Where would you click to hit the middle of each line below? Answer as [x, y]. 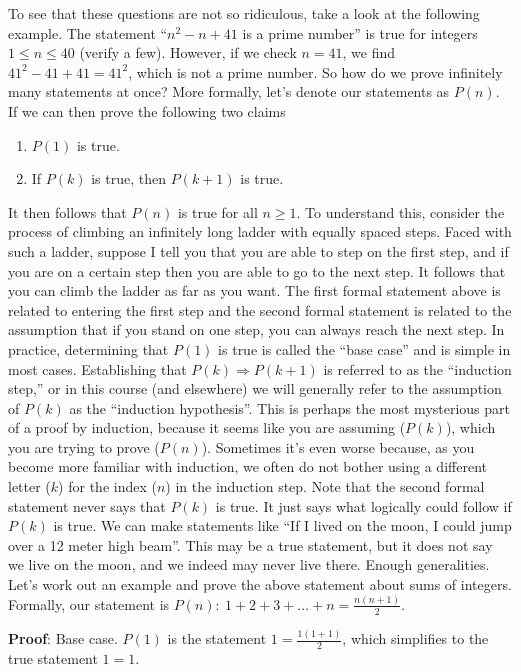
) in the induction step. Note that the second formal [325, 486]
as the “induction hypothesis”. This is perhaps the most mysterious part [290, 407]
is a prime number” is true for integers [360, 32]
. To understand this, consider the [400, 211]
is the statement [217, 638]
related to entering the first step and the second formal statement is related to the [260, 309]
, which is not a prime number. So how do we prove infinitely [315, 71]
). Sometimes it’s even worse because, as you [338, 446]
